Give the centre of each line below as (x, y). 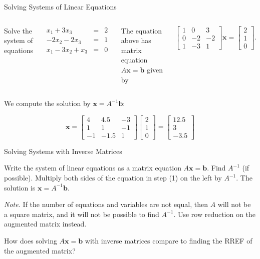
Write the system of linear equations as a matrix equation (93, 168)
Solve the (18, 30)
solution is (20, 187)
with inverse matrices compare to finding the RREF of (169, 240)
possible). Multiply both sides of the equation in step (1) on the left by (113, 178)
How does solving (31, 240)
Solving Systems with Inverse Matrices (63, 151)
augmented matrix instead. (45, 224)
